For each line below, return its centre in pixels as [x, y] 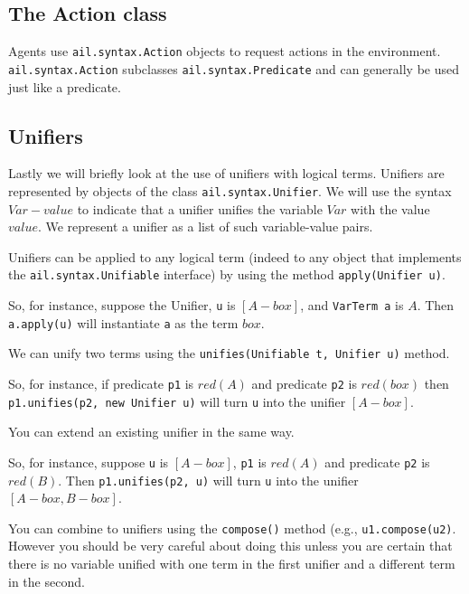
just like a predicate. [65, 86]
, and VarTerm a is [352, 305]
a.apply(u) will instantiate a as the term [123, 322]
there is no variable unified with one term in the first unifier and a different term [232, 564]
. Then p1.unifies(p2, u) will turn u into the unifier [208, 480]
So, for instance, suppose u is [89, 462]
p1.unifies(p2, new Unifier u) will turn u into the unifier [177, 401]
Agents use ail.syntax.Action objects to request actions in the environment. [225, 51]
